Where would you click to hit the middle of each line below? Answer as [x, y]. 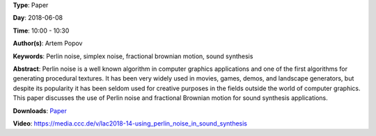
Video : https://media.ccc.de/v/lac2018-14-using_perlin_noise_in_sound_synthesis [130, 123]
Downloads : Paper [40, 110]
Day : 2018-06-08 [38, 18]
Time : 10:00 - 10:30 [41, 31]
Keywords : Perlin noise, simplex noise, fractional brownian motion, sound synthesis [133, 56]
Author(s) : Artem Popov [48, 43]
